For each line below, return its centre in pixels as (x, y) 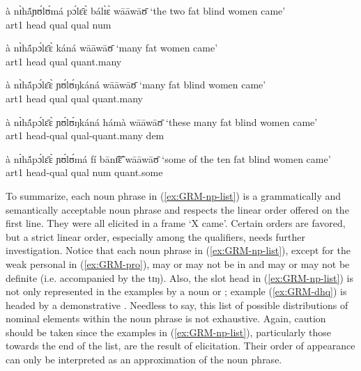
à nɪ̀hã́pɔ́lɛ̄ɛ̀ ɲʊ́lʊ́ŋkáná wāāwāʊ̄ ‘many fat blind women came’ (136, 85)
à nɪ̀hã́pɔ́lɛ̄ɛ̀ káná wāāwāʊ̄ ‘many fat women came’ (112, 48)
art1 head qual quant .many (64, 61)
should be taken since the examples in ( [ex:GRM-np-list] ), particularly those (169, 332)
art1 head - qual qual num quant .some (84, 172)
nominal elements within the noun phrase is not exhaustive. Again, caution (166, 318)
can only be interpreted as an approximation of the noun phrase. (144, 360)
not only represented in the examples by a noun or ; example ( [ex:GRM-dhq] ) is (176, 291)
